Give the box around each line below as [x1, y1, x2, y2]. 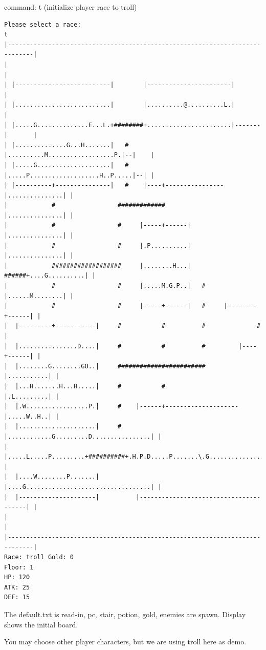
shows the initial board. [4, 619, 78, 629]
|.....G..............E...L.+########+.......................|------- [11, 121, 261, 129]
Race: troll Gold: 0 [4, 554, 74, 561]
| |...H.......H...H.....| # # [4, 382, 165, 390]
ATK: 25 [4, 583, 30, 591]
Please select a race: [4, 21, 81, 28]
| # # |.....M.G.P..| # [4, 282, 206, 290]
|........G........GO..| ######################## [15, 362, 206, 370]
